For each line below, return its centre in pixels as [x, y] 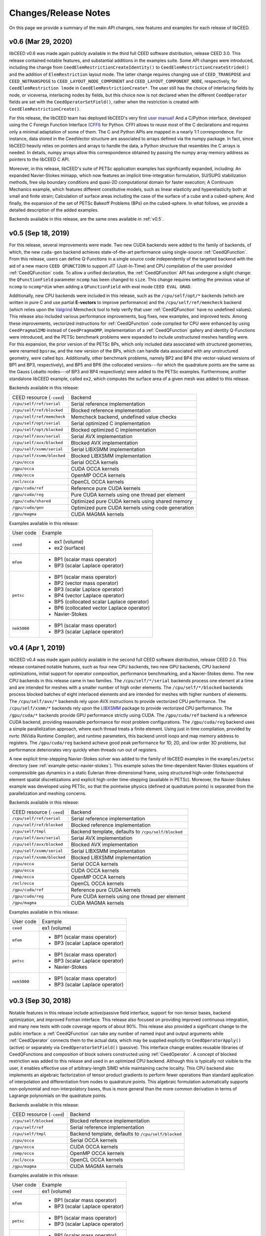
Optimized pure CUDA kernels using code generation [132, 508]
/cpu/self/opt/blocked [38, 430]
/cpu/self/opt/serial [36, 423]
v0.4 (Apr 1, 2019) [37, 648]
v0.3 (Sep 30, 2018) [40, 1001]
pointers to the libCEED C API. [39, 159]
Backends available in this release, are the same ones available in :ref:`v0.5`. [86, 219]
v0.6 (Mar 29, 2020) [41, 42]
